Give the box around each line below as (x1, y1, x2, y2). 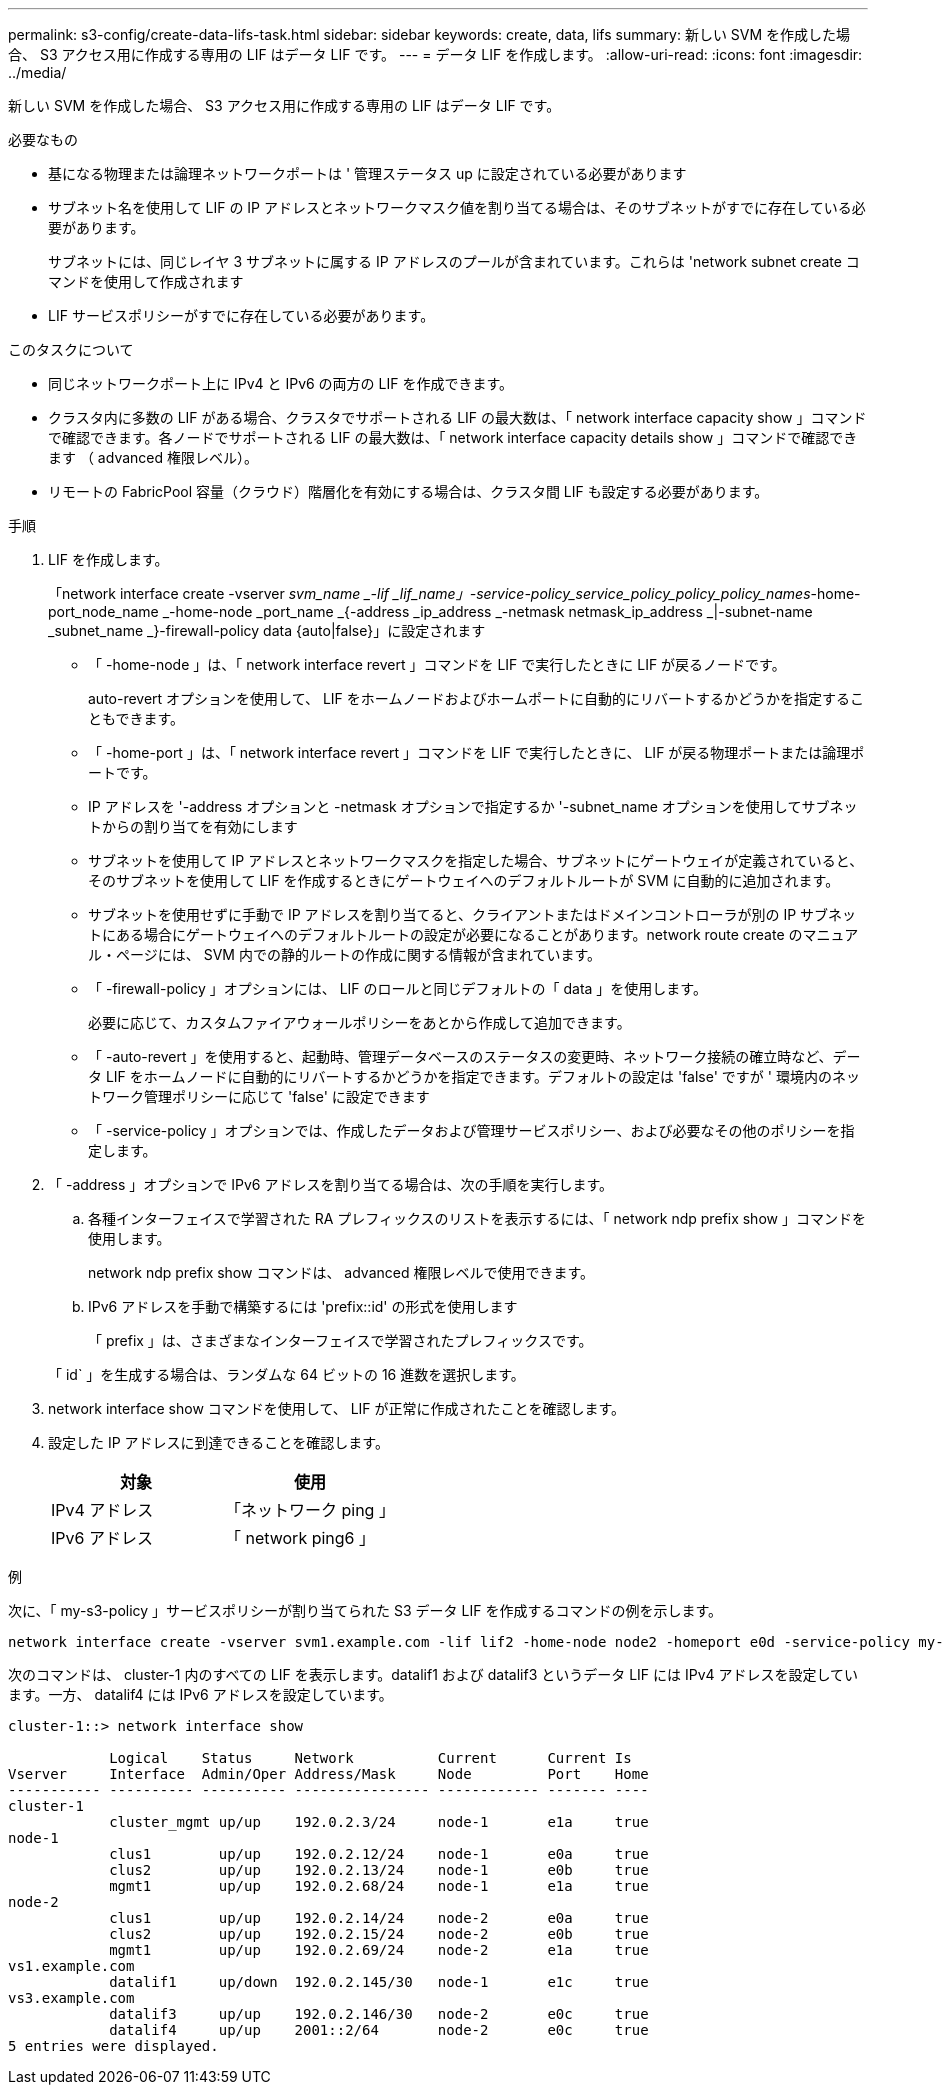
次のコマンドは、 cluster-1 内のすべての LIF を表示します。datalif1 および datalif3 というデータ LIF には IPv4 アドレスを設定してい (8, 1666, 859, 1683)
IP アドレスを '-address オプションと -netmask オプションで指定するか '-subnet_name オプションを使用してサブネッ (88, 798, 858, 815)
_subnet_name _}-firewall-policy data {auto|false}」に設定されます (48, 622, 486, 639)
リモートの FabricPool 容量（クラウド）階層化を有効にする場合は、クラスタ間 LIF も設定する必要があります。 (48, 483, 769, 500)
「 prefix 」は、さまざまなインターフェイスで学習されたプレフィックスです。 (88, 1332, 593, 1349)
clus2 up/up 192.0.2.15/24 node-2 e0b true (109, 1926, 649, 1942)
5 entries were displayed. (8, 2038, 219, 2054)
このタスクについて (8, 341, 134, 358)
